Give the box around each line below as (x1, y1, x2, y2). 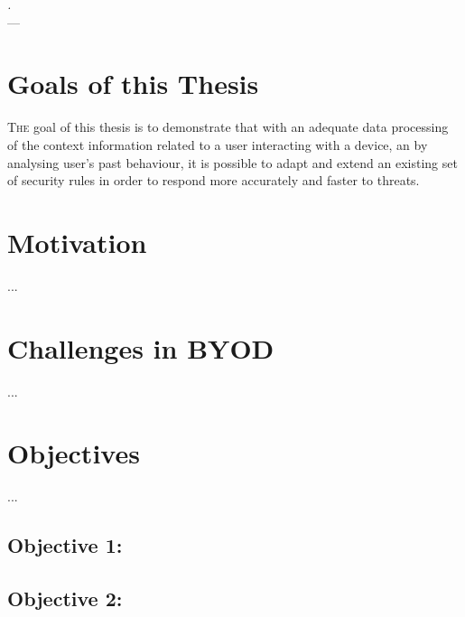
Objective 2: (7, 584, 123, 612)
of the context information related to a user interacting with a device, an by (7, 135, 428, 154)
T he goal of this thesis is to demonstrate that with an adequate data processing (7, 117, 449, 136)
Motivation (7, 223, 147, 260)
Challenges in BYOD (7, 329, 274, 366)
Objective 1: (7, 531, 123, 559)
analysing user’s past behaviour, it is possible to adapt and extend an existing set (7, 153, 458, 172)
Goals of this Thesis (7, 65, 259, 102)
